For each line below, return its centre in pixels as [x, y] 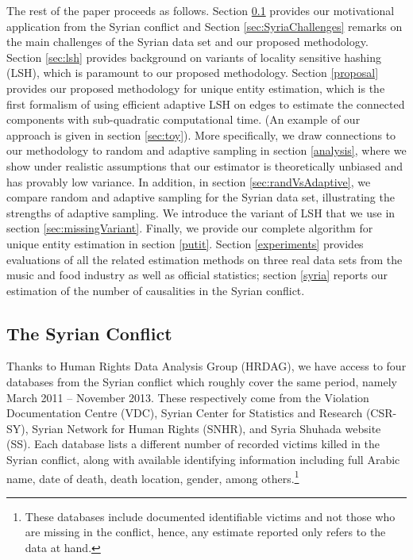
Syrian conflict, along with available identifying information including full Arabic [203, 460]
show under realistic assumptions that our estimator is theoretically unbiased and [205, 165]
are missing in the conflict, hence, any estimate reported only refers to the [205, 532]
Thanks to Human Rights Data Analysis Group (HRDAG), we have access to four [206, 366]
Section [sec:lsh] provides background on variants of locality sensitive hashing [194, 57]
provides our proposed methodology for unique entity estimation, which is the [196, 88]
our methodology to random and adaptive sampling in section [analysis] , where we [206, 150]
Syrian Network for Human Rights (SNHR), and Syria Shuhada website [206, 428]
